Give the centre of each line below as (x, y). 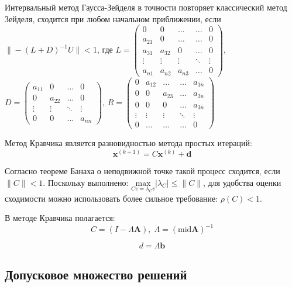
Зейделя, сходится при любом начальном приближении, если (113, 18)
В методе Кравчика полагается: (60, 218)
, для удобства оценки (242, 182)
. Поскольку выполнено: (86, 182)
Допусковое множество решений (96, 274)
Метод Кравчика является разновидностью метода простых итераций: (128, 143)
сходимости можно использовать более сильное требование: (111, 198)
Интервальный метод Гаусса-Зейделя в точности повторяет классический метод (146, 7)
